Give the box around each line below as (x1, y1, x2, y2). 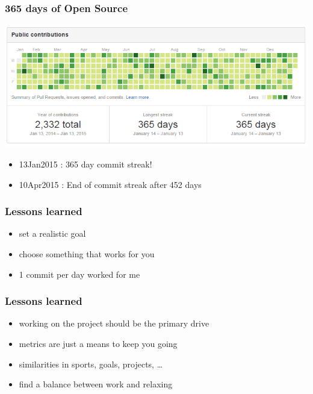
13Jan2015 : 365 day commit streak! (19, 157, 152, 170)
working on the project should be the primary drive (19, 317, 209, 330)
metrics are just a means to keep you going (19, 337, 178, 349)
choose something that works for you (19, 247, 155, 260)
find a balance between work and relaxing (19, 378, 173, 390)
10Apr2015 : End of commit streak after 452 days (19, 178, 202, 190)
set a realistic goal (19, 227, 86, 240)
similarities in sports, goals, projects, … (19, 357, 163, 370)
